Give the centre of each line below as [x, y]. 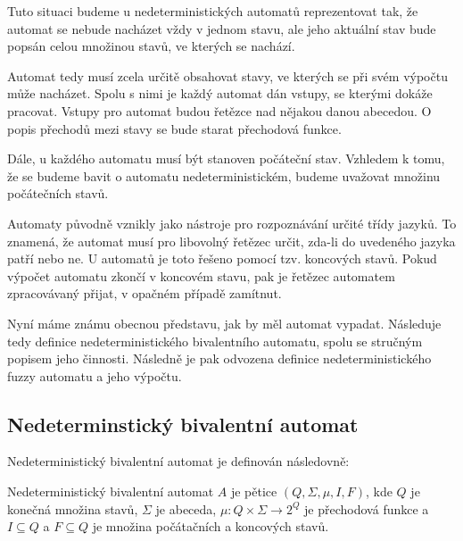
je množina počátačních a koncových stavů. [211, 526]
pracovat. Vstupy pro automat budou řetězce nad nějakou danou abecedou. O [219, 110]
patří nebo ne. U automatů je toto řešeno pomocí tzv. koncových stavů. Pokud [222, 258]
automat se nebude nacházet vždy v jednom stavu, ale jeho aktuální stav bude [222, 28]
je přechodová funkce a [367, 508]
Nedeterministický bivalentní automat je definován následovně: [178, 461]
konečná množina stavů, [73, 508]
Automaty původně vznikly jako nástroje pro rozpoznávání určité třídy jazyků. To [232, 223]
